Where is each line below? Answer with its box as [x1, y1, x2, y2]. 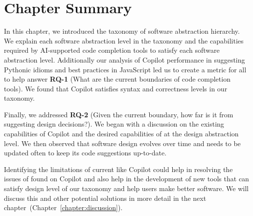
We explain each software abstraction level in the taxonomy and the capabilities [4, 35, 244, 45]
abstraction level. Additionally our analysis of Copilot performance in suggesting [4, 54, 245, 65]
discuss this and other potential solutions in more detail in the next [4, 193, 207, 203]
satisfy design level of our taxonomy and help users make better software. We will [4, 183, 249, 194]
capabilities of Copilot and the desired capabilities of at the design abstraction [4, 129, 239, 139]
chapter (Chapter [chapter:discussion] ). [4, 202, 123, 213]
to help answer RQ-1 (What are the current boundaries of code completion [4, 74, 230, 84]
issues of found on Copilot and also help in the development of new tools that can [4, 173, 249, 184]
